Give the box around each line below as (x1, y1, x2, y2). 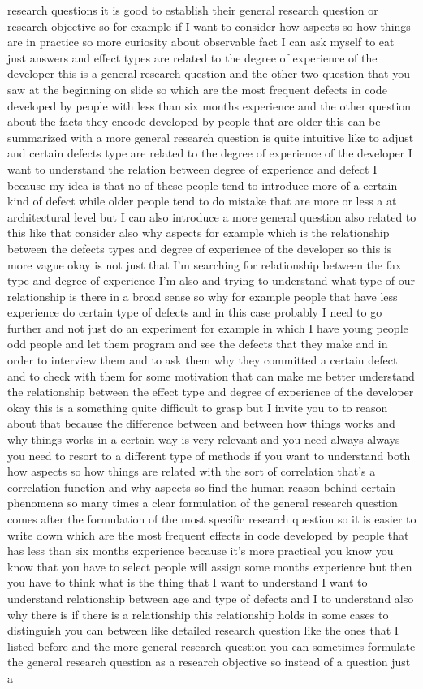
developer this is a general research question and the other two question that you (7, 65, 411, 82)
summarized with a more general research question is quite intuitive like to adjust (7, 128, 414, 145)
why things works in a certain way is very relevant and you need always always (7, 431, 400, 448)
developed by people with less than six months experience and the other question (7, 97, 412, 114)
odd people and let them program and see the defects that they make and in (7, 335, 388, 352)
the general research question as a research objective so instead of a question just (7, 653, 411, 670)
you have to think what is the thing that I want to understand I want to (7, 574, 368, 591)
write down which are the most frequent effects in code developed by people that (7, 526, 409, 543)
